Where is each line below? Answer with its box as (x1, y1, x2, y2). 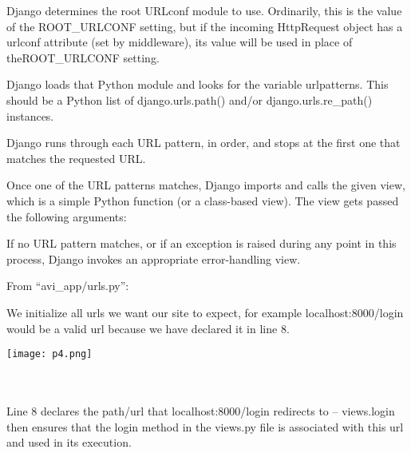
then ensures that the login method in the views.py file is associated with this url (6, 418, 404, 435)
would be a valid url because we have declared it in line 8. (6, 320, 290, 336)
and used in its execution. (6, 434, 132, 451)
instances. (6, 107, 54, 124)
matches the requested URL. (6, 149, 146, 166)
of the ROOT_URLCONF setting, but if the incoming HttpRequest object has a (6, 18, 403, 34)
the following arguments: (6, 208, 127, 225)
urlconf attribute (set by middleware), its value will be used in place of (6, 34, 353, 50)
